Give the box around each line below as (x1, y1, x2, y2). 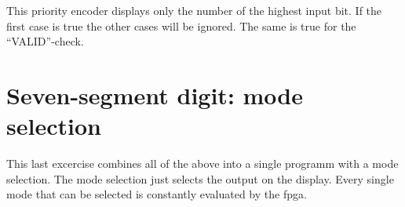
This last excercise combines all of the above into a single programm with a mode (6, 155, 399, 172)
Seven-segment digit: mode (6, 78, 304, 111)
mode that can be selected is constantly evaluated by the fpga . (6, 186, 307, 202)
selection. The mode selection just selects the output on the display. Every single (6, 170, 394, 187)
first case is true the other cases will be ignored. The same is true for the (6, 17, 356, 34)
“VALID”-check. (6, 33, 84, 49)
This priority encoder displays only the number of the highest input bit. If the (6, 2, 382, 18)
